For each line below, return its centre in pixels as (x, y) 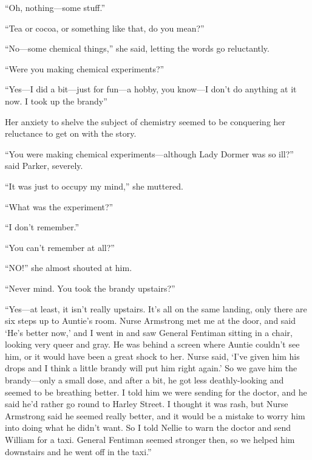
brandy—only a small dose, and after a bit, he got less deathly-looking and (144, 380)
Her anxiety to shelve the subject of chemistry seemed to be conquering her (145, 121)
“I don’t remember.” (42, 227)
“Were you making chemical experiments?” (85, 68)
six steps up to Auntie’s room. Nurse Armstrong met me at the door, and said (151, 321)
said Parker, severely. (44, 166)
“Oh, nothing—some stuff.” (55, 7)
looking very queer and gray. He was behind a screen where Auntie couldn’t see (152, 344)
